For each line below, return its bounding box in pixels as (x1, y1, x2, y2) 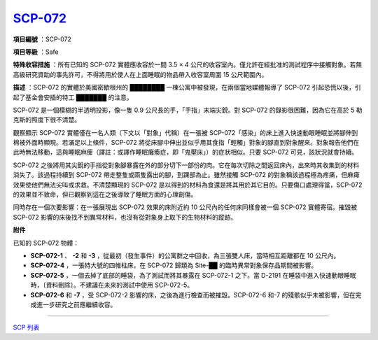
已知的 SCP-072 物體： (13, 239, 80, 247)
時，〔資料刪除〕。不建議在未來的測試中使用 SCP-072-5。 (30, 281, 194, 290)
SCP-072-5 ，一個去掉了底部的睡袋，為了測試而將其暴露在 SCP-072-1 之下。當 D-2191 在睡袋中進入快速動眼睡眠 (30, 271, 356, 279)
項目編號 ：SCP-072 (13, 35, 71, 43)
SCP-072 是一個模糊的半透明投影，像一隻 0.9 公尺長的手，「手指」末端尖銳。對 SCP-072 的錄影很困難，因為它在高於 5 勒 (13, 106, 363, 114)
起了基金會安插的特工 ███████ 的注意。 (13, 93, 133, 101)
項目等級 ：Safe (13, 48, 59, 56)
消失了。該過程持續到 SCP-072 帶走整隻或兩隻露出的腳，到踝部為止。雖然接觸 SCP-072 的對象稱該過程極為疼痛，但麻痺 (13, 171, 360, 179)
